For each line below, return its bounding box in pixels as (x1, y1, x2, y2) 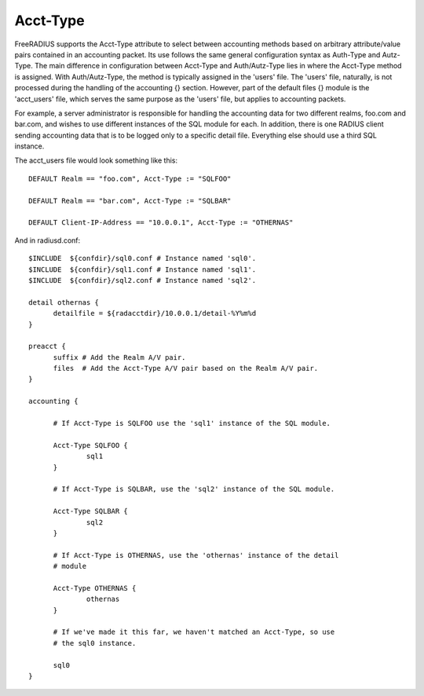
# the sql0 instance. (53, 639, 137, 647)
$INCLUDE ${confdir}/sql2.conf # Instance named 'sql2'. (28, 276, 257, 284)
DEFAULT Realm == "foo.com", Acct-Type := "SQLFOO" (28, 174, 232, 183)
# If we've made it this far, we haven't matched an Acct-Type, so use (53, 628, 335, 636)
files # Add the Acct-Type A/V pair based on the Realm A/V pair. (53, 364, 319, 373)
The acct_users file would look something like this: (14, 156, 178, 165)
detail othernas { (28, 298, 100, 306)
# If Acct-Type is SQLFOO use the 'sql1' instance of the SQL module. (53, 419, 331, 428)
